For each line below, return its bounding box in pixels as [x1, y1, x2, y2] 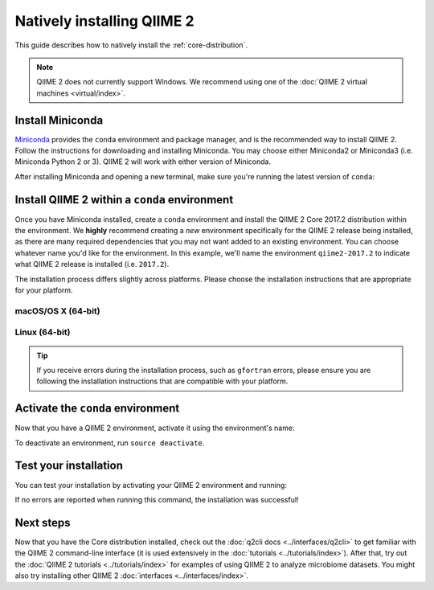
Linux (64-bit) [14, 326, 71, 338]
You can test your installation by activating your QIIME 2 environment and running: [14, 480, 287, 490]
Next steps [14, 515, 71, 530]
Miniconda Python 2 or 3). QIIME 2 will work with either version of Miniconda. [14, 157, 272, 166]
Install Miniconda [14, 113, 104, 127]
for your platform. [14, 285, 73, 295]
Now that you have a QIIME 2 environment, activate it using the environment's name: [14, 423, 295, 433]
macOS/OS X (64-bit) [14, 305, 100, 317]
